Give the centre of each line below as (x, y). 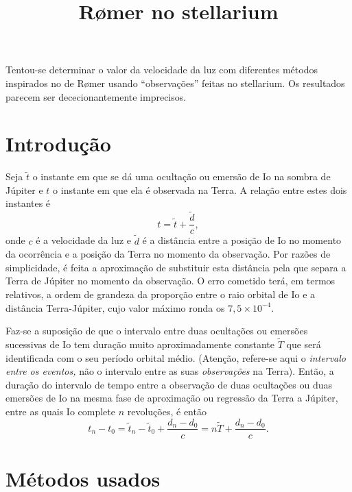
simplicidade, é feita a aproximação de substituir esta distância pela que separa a (176, 267)
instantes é (28, 203)
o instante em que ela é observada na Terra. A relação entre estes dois (200, 189)
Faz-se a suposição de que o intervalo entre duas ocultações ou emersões (157, 331)
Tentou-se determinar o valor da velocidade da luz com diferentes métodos (162, 70)
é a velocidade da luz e (83, 240)
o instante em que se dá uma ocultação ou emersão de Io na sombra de (181, 176)
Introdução (58, 144)
